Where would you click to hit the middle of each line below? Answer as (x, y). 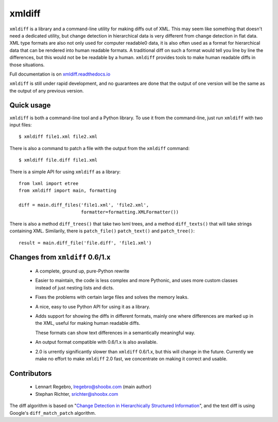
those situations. (27, 65)
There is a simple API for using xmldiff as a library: (65, 172)
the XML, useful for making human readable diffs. (88, 323)
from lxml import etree (49, 183)
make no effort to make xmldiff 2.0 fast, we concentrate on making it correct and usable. (131, 359)
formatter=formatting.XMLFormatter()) (130, 212)
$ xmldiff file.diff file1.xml (58, 160)
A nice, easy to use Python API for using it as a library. (93, 306)
